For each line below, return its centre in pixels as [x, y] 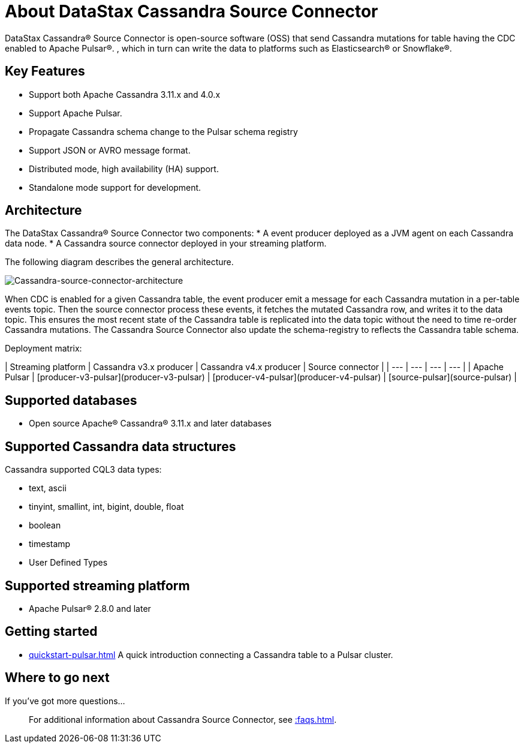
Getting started [51, 632]
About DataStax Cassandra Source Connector [192, 11]
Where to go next [57, 678]
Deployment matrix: [43, 349]
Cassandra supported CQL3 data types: [83, 470]
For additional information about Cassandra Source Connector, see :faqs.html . [183, 719]
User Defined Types [68, 563]
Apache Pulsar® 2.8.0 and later [90, 608]
